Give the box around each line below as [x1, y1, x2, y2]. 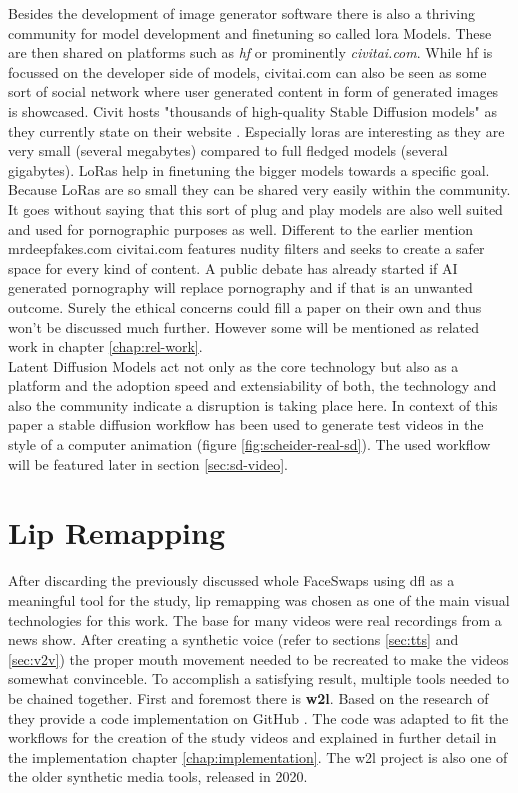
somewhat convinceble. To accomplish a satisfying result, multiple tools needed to [8, 668, 509, 689]
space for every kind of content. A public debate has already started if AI [8, 257, 458, 278]
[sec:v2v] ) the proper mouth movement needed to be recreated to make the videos [8, 648, 509, 669]
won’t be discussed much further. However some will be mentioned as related [8, 316, 480, 337]
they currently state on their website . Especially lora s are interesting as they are [8, 120, 505, 141]
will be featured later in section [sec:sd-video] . [8, 453, 288, 474]
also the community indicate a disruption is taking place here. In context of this [8, 394, 498, 415]
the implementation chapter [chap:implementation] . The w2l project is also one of [8, 746, 508, 767]
